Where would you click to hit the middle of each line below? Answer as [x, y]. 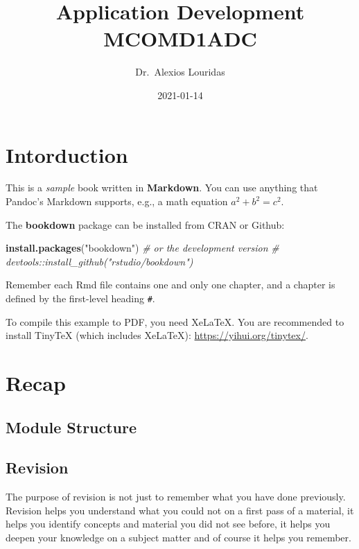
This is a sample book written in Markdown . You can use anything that [162, 188]
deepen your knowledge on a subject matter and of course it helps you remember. [178, 537]
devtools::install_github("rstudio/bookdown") [99, 261]
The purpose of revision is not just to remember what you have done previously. [176, 497]
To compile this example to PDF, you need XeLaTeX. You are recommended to [175, 321]
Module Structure [71, 427]
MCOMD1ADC [180, 38]
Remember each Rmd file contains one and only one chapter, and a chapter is [170, 285]
